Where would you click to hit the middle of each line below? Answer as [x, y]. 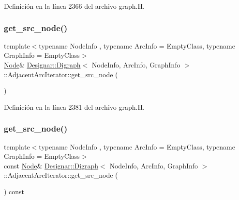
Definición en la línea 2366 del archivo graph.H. [74, 6]
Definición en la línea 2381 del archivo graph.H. [74, 107]
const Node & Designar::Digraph [51, 165]
